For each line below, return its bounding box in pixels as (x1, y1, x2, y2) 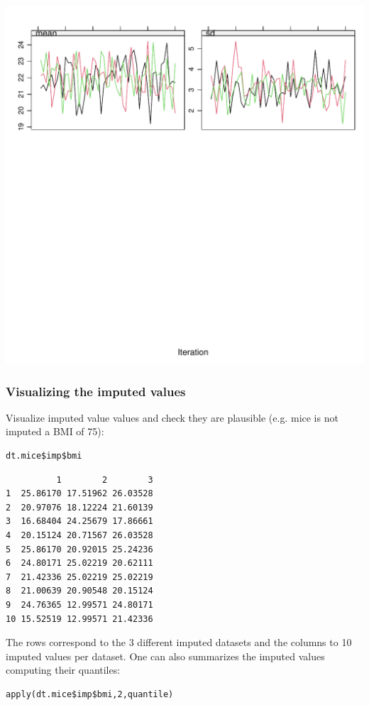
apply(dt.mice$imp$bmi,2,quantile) (6, 689, 174, 699)
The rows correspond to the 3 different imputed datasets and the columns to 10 (6, 635, 352, 650)
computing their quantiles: (6, 662, 121, 677)
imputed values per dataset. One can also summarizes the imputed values (6, 648, 325, 663)
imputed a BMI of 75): (6, 424, 104, 439)
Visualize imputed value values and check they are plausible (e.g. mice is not (6, 410, 338, 425)
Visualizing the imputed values (6, 382, 186, 400)
